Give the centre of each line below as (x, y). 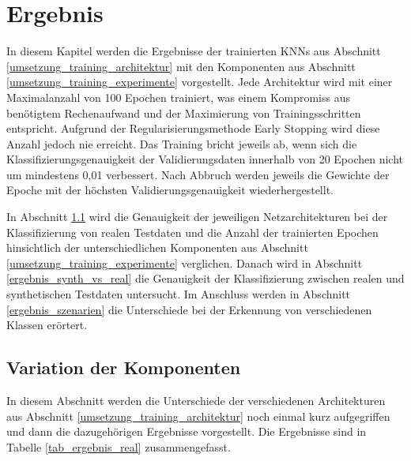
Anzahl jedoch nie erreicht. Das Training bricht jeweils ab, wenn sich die (182, 143)
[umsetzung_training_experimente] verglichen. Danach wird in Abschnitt (185, 262)
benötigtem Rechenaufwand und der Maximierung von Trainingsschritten (184, 112)
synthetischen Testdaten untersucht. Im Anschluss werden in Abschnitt (179, 294)
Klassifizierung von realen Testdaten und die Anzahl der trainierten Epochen (192, 232)
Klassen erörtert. (47, 325)
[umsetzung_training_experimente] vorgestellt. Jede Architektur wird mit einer (200, 82)
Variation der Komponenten (124, 367)
